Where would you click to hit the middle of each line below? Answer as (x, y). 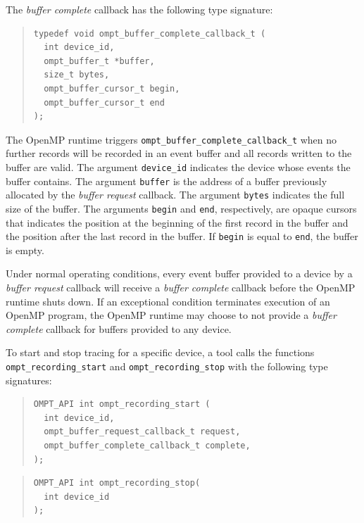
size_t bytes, (77, 75)
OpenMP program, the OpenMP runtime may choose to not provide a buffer (171, 315)
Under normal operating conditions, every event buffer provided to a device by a (179, 273)
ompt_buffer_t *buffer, (99, 61)
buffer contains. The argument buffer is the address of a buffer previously (167, 181)
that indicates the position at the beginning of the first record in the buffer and (177, 222)
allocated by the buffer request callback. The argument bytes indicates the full (175, 195)
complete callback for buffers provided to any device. (119, 328)
